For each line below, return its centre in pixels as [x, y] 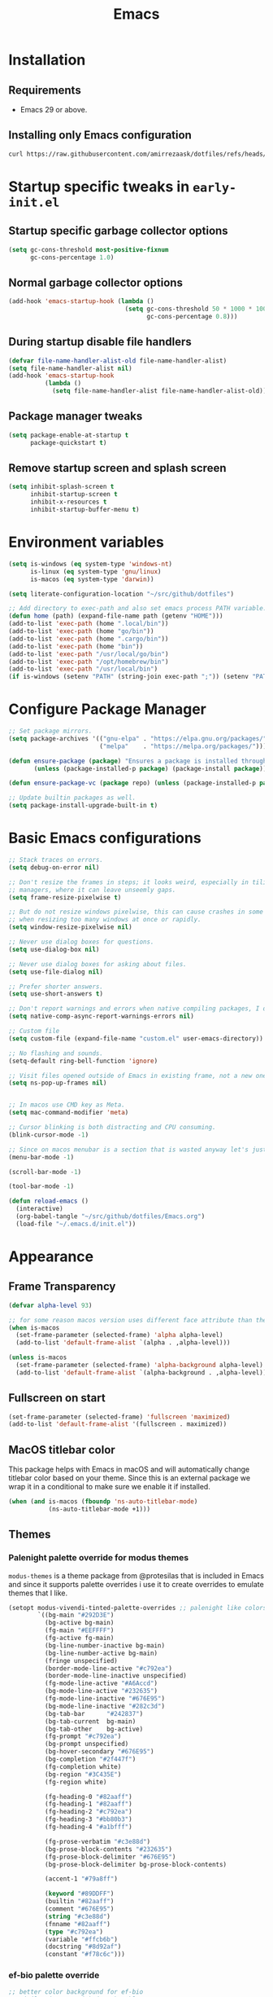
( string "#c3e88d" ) [78, 1916]
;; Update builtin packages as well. [72, 798]
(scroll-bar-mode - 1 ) [45, 1172]
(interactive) [39, 1209]
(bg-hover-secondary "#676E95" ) [99, 1752]
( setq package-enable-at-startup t [69, 435]
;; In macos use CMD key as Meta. [67, 1105]
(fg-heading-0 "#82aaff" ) [88, 1797]
